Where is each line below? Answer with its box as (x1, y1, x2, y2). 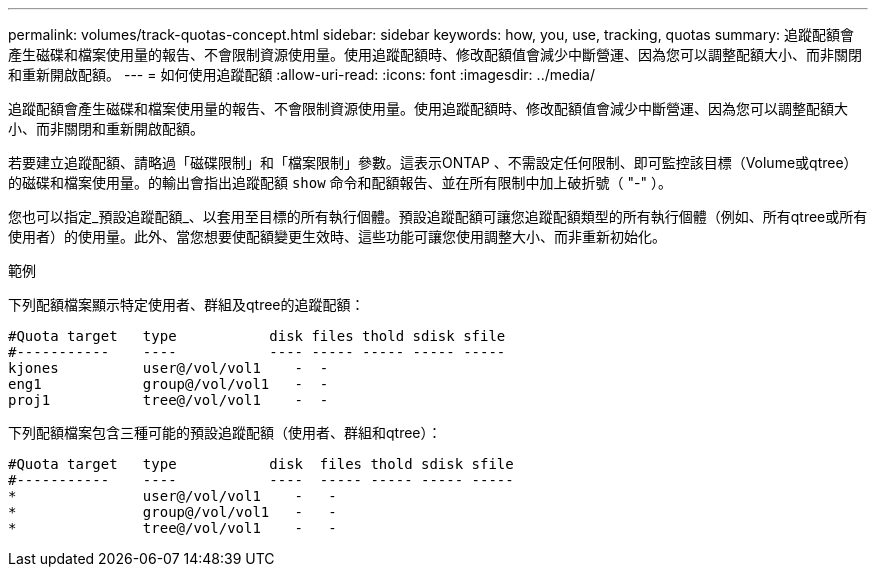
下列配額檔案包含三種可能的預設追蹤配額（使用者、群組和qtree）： (8, 424, 442, 441)
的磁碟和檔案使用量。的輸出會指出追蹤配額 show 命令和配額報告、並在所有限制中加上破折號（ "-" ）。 (8, 174, 672, 191)
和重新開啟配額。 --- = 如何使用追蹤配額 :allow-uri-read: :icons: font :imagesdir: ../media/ (8, 66, 596, 83)
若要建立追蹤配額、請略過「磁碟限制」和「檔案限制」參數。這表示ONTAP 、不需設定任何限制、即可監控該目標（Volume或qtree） (8, 154, 858, 171)
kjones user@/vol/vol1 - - (8, 360, 329, 376)
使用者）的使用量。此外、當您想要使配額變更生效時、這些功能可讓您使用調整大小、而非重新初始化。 (8, 228, 666, 245)
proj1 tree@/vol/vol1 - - (8, 392, 329, 408)
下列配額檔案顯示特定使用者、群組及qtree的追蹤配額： (8, 296, 365, 313)
